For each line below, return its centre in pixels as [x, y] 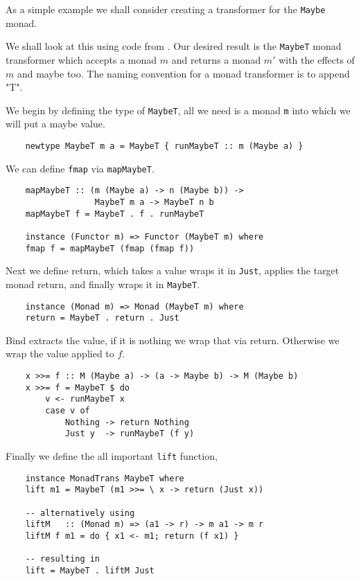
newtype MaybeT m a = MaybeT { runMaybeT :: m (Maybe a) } [164, 146]
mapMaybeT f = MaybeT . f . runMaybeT [115, 214]
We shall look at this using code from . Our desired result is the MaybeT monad [174, 46]
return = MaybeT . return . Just [102, 318]
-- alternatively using [80, 513]
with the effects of [317, 59]
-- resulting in [63, 559]
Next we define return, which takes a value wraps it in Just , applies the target [173, 270]
